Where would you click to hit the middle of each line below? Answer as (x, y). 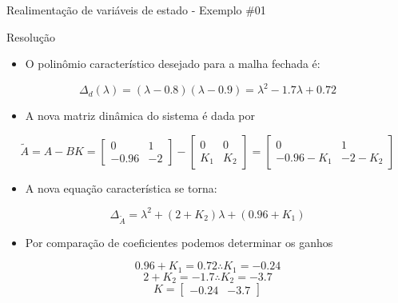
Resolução (31, 36)
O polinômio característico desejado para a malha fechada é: (173, 64)
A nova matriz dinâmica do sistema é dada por (140, 116)
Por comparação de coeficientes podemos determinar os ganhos (179, 242)
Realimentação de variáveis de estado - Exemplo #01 (136, 10)
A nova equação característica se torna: (121, 187)
